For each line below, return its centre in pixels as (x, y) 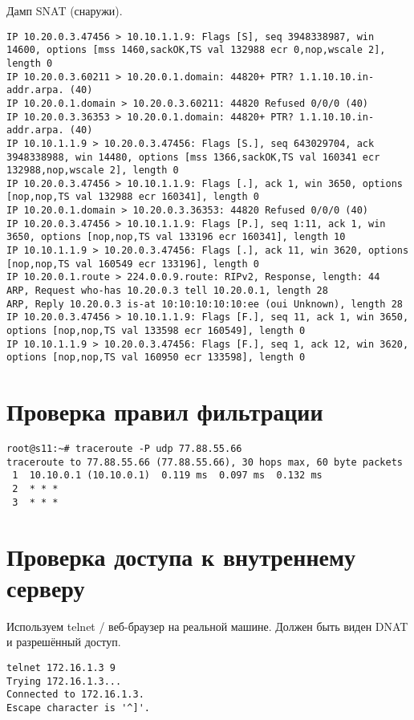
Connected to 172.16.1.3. (75, 695)
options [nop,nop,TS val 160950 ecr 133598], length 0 (156, 358)
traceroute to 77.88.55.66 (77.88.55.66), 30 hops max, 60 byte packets (205, 462)
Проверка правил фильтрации (165, 411)
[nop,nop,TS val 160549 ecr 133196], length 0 (133, 264)
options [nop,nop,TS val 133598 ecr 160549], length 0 (156, 331)
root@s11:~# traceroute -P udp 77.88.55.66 (124, 449)
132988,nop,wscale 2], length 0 (93, 171)
